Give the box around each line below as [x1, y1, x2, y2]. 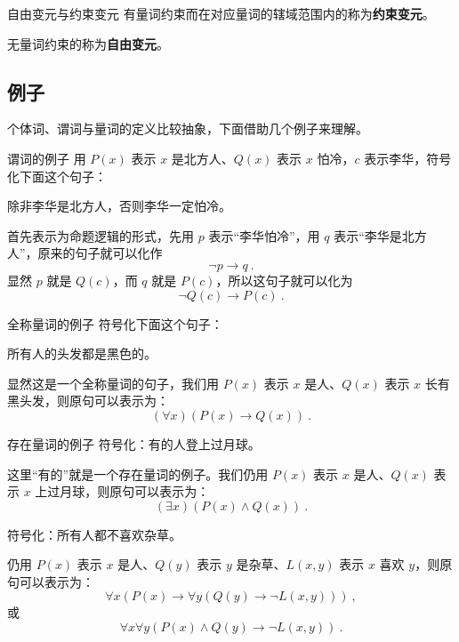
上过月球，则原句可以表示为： [35, 482, 210, 501]
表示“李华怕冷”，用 [208, 226, 320, 245]
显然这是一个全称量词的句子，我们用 [7, 373, 219, 392]
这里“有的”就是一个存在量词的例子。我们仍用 [7, 464, 269, 483]
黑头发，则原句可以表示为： [7, 391, 169, 410]
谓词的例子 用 [7, 148, 86, 167]
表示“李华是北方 [334, 226, 427, 245]
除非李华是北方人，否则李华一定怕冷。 [7, 197, 231, 215]
